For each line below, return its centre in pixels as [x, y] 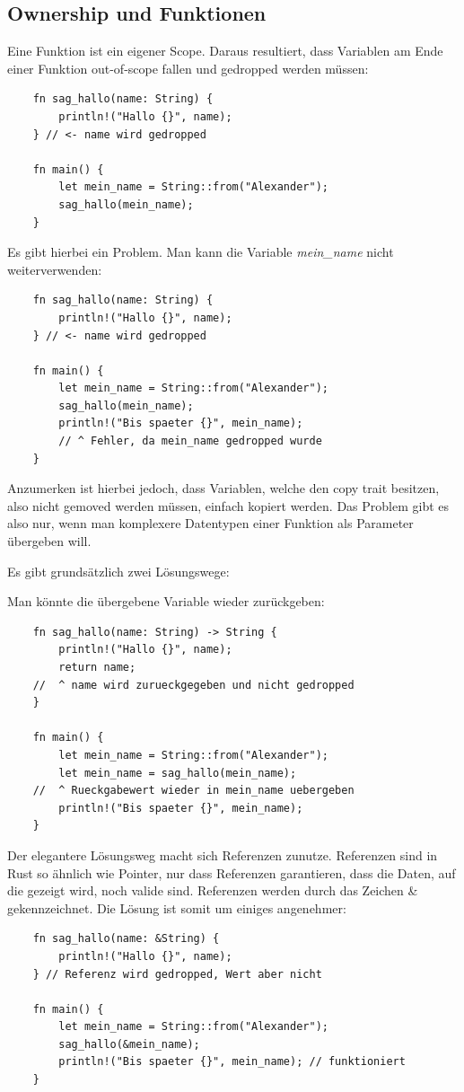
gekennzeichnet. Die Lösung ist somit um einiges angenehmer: [177, 907]
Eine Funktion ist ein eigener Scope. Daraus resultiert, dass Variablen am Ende [225, 51]
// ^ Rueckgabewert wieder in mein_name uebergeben [193, 791]
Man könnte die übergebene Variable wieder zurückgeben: [166, 601]
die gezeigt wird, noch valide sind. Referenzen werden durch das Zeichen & [213, 890]
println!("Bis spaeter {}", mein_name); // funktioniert [232, 1062]
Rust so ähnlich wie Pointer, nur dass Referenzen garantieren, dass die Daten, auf [232, 872]
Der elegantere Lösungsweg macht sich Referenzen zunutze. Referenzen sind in [223, 854]
